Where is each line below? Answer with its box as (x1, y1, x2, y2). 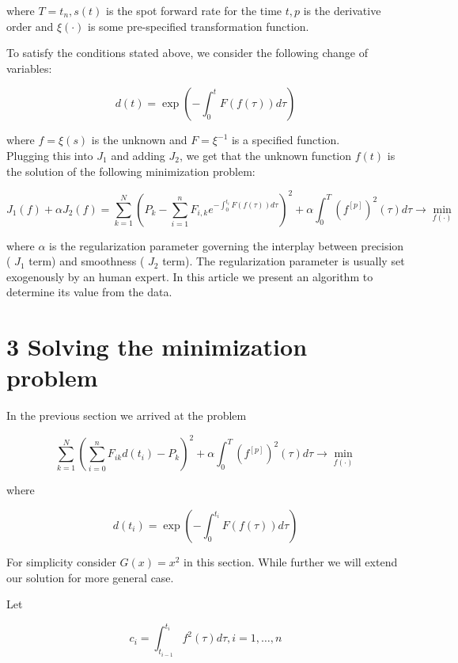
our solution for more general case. (6, 569, 174, 585)
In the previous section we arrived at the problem (6, 407, 247, 424)
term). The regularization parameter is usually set (162, 253, 405, 269)
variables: (6, 59, 52, 76)
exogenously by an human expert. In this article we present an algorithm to (6, 268, 373, 284)
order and (6, 17, 54, 34)
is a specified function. (231, 131, 340, 148)
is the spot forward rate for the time (106, 2, 282, 18)
